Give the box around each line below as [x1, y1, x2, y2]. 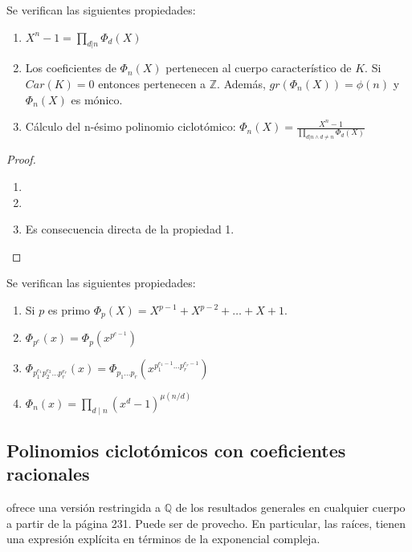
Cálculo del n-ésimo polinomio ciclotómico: [25, 118, 236, 135]
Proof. [6, 151, 36, 168]
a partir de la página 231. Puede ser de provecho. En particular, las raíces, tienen [6, 514, 406, 531]
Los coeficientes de [25, 59, 116, 76]
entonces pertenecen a [98, 75, 206, 91]
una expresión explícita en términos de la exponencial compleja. [6, 530, 320, 547]
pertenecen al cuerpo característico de [165, 59, 352, 76]
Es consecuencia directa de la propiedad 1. [25, 221, 235, 237]
